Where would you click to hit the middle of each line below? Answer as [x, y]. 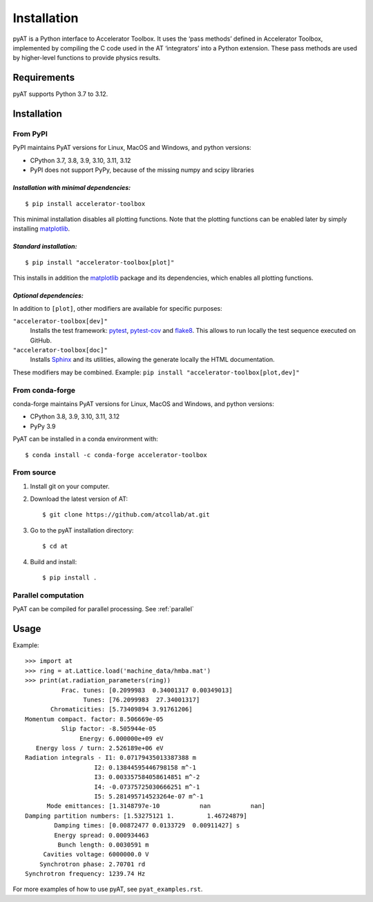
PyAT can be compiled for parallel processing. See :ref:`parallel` [104, 609]
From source [35, 472]
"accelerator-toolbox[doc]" [60, 350]
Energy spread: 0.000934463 [102, 835]
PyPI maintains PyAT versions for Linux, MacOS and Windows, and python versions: [132, 148]
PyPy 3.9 [43, 426]
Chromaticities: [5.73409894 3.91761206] [122, 709]
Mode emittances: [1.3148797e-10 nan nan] [156, 806]
